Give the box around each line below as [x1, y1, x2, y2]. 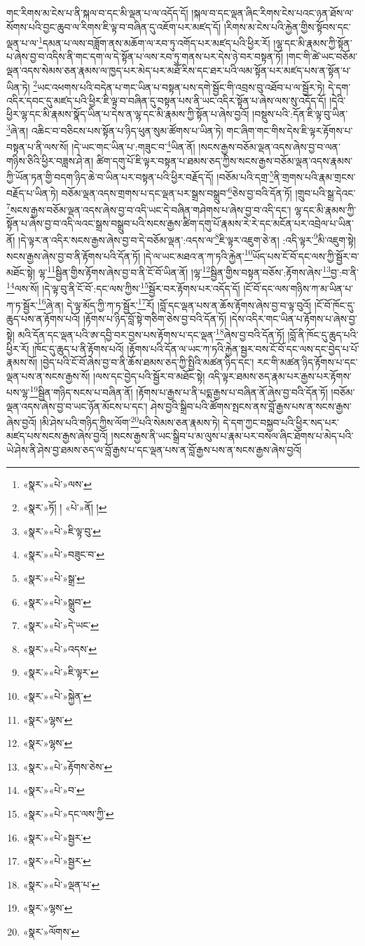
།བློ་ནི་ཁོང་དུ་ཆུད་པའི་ [287, 327, 359, 342]
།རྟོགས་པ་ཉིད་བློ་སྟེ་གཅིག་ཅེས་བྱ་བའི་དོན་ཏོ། [83, 311, 227, 325]
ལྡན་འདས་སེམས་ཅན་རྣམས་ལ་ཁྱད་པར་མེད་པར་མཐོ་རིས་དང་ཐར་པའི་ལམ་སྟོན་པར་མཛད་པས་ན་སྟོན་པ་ [6, 63, 351, 78]
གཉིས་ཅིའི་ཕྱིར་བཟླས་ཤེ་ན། [6, 153, 94, 168]
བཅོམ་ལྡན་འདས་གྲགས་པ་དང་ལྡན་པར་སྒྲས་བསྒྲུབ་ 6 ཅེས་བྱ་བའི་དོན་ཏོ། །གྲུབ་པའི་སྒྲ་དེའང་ [61, 184, 356, 201]
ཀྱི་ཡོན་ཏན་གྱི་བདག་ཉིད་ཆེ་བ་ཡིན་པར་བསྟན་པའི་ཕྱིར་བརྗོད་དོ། [6, 169, 214, 184]
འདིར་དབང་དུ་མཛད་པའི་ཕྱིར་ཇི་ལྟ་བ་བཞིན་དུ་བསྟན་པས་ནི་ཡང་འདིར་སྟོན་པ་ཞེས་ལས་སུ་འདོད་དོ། [6, 93, 326, 107]
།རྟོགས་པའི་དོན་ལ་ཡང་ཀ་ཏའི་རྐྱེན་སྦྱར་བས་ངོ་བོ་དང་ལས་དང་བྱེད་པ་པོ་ [127, 341, 359, 356]
